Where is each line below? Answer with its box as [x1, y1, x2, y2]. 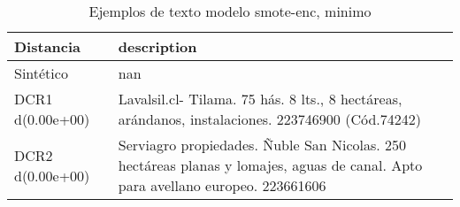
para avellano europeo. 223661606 [118, 175, 326, 195]
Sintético [14, 63, 68, 83]
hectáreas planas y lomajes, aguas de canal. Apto [118, 155, 423, 175]
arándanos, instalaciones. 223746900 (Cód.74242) [118, 109, 421, 129]
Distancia [14, 36, 81, 57]
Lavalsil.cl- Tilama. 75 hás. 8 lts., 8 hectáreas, [118, 88, 402, 109]
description [118, 36, 197, 57]
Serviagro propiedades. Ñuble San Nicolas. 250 [118, 134, 407, 155]
